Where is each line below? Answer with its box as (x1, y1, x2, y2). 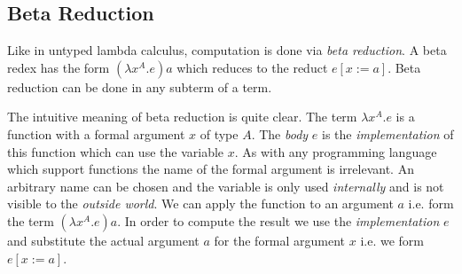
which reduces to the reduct (176, 58, 328, 76)
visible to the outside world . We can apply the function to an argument (7, 194, 394, 213)
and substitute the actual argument (7, 231, 200, 249)
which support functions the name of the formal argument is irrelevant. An (7, 160, 414, 178)
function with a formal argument (7, 124, 185, 143)
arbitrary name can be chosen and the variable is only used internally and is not (7, 176, 444, 195)
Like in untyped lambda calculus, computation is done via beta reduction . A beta (7, 41, 447, 59)
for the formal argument (214, 231, 346, 249)
